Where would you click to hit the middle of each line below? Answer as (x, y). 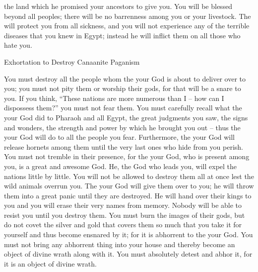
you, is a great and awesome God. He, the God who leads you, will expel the (121, 166)
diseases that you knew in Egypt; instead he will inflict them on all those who (122, 35)
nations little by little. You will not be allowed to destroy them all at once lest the (129, 176)
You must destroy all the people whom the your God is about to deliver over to (125, 78)
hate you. (18, 45)
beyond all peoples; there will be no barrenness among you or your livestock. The (128, 16)
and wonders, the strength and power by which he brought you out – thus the (122, 127)
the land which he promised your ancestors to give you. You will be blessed (118, 6)
